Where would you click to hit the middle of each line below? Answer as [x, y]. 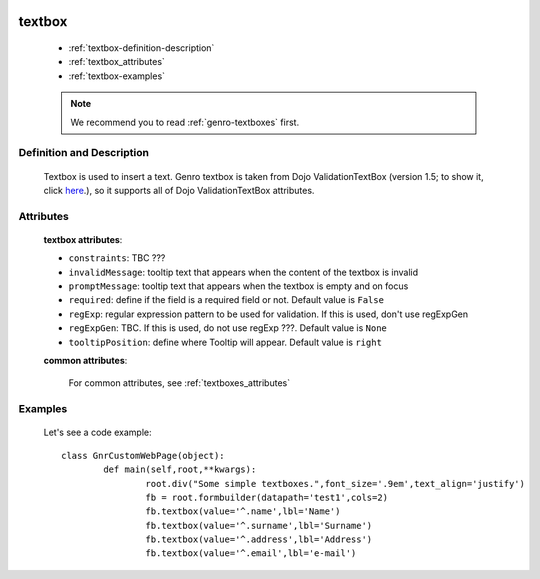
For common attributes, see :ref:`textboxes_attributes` [179, 383]
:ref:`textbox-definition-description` [141, 48]
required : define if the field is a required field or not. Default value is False [226, 300]
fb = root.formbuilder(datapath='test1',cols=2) [267, 497]
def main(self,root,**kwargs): [180, 469]
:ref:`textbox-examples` [116, 76]
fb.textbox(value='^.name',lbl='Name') [243, 511]
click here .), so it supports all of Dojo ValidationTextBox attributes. [179, 190]
